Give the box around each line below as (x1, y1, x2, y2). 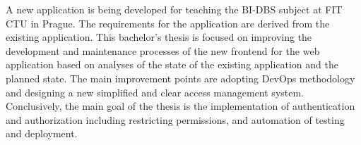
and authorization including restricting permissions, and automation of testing (6, 112, 345, 127)
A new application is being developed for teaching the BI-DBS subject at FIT (6, 2, 343, 16)
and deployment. (6, 126, 78, 141)
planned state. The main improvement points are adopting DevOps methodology (6, 70, 355, 85)
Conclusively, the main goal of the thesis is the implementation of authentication (6, 99, 355, 113)
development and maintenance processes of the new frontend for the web (6, 43, 320, 58)
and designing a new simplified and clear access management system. (6, 84, 304, 99)
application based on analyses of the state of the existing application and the (6, 57, 338, 72)
